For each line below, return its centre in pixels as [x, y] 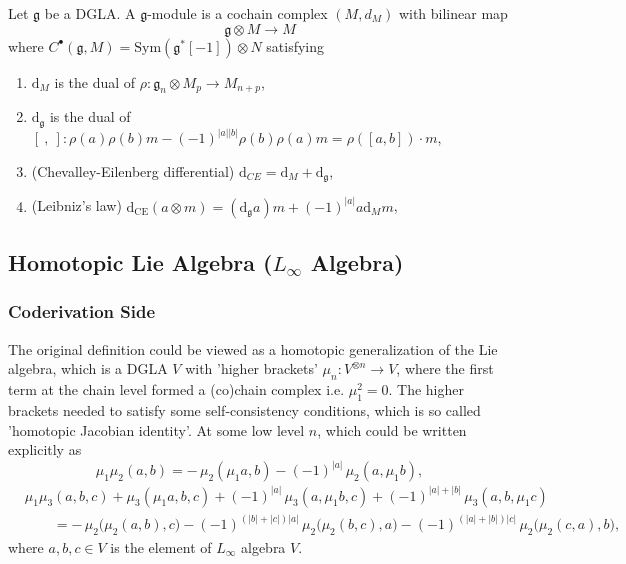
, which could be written [392, 429]
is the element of [161, 546]
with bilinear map [453, 13]
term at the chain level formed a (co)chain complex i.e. [176, 389]
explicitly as [45, 449]
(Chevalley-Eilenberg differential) [133, 170]
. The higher [426, 389]
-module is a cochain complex [237, 13]
